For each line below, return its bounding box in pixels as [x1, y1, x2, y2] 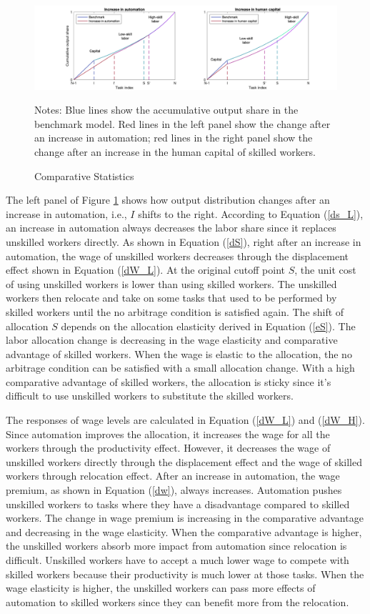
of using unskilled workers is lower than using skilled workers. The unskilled [6, 276, 337, 291]
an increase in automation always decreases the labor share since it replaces [6, 220, 336, 235]
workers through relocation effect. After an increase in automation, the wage [6, 468, 340, 483]
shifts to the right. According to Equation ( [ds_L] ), [138, 206, 364, 221]
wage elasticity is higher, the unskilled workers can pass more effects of [6, 580, 316, 595]
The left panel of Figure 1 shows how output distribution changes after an [6, 192, 330, 207]
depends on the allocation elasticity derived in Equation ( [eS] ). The [61, 318, 356, 333]
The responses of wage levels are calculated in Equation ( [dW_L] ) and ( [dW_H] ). [6, 412, 365, 427]
